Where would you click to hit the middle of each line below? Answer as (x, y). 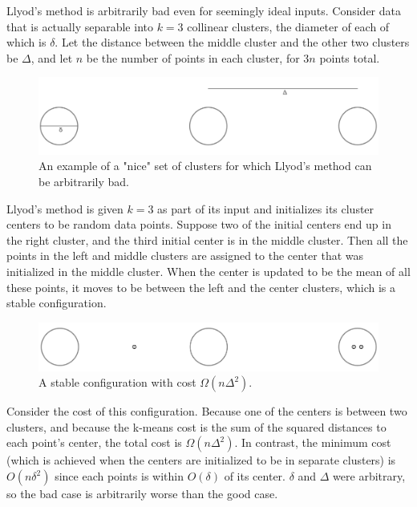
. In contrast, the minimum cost (313, 442)
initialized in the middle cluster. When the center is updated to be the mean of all (208, 271)
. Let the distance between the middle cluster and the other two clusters (232, 42)
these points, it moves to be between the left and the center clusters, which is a (201, 287)
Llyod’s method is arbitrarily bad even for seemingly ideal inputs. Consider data (204, 10)
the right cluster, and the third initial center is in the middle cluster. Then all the (207, 239)
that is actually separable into (80, 26)
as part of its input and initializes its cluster (266, 208)
